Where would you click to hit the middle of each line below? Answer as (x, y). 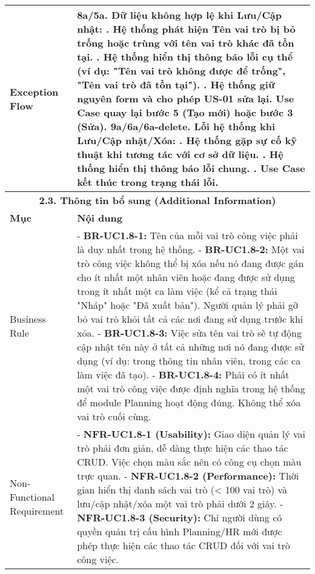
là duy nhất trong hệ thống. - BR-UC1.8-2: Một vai (191, 249)
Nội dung (100, 218)
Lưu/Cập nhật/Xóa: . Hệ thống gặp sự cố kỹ (187, 140)
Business (28, 319)
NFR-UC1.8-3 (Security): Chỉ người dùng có (180, 517)
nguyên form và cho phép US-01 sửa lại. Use (186, 98)
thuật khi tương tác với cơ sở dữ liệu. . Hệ (180, 154)
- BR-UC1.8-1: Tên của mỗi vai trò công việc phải (187, 235)
